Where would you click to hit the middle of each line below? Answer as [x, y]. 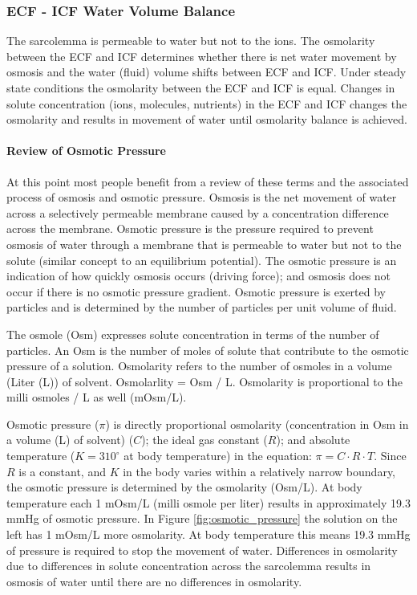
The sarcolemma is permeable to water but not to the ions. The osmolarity [191, 41]
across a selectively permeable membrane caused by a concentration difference [198, 212]
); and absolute [313, 440]
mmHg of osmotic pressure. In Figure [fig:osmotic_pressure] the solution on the [202, 518]
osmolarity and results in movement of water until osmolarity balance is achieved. [207, 119]
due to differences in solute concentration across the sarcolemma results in [189, 566]
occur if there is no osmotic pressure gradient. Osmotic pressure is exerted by [196, 291]
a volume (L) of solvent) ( [70, 440]
